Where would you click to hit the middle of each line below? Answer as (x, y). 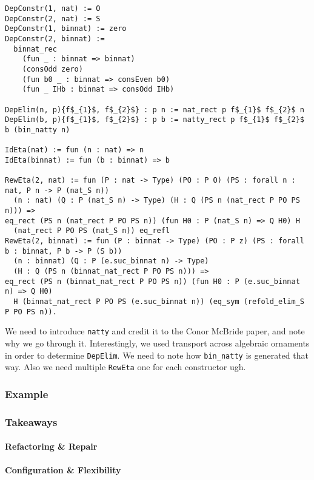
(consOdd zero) (52, 69)
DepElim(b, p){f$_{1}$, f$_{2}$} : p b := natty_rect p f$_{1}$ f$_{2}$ (155, 120)
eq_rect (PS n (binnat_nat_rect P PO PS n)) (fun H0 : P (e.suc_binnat (152, 281)
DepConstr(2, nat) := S (53, 19)
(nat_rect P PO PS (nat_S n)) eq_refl (92, 231)
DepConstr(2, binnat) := (55, 39)
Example (27, 394)
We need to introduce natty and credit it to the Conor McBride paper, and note (155, 331)
